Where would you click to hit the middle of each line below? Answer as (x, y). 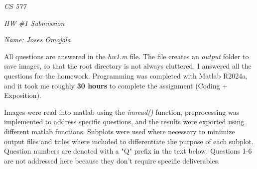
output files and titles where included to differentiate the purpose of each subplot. (129, 141)
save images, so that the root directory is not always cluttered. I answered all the (128, 66)
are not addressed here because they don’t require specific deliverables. (112, 160)
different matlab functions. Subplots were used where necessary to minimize (120, 131)
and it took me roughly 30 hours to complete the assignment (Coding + (116, 85)
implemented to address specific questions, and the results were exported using (124, 122)
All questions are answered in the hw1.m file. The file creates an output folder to (127, 56)
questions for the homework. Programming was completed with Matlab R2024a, (126, 75)
